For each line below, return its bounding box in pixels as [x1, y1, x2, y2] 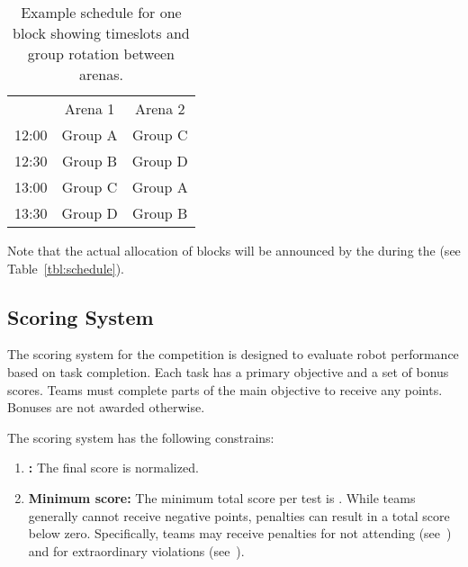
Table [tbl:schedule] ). [7, 258, 125, 277]
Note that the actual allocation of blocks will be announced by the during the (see [7, 241, 461, 259]
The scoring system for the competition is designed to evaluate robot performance [7, 345, 459, 364]
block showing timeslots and [13, 22, 190, 43]
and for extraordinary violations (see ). [28, 541, 245, 560]
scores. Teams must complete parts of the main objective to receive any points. [7, 380, 443, 399]
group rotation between [27, 43, 175, 64]
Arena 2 [134, 98, 185, 119]
